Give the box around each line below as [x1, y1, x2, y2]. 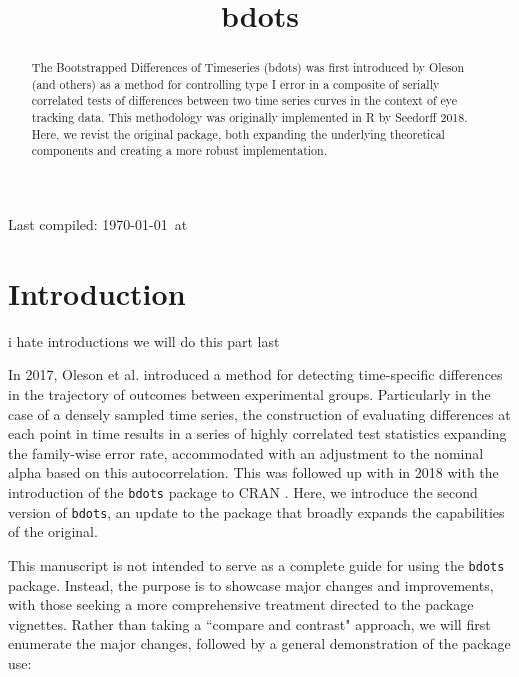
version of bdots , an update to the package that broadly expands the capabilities [8, 501, 505, 522]
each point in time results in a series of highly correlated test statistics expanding [8, 423, 507, 444]
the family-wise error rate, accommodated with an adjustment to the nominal [8, 442, 484, 463]
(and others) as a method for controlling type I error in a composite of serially [31, 75, 440, 92]
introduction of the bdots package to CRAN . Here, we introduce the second [8, 481, 478, 502]
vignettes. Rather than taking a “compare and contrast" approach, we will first [8, 613, 491, 634]
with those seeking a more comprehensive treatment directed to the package [8, 594, 474, 615]
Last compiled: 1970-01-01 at [8, 214, 188, 235]
